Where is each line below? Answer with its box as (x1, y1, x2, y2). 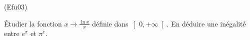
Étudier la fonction (4, 18, 62, 28)
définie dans (92, 18, 128, 28)
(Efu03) (4, 1, 27, 11)
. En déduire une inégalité (166, 18, 246, 28)
